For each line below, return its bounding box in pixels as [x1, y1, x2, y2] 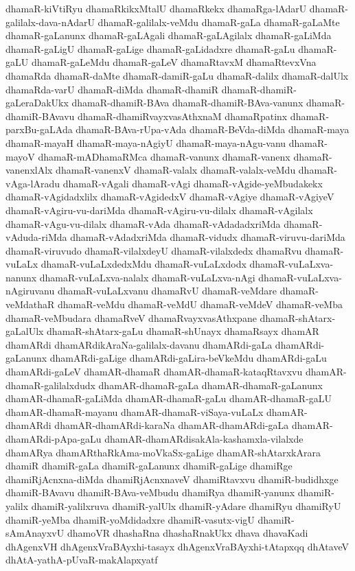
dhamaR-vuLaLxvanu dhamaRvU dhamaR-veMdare [57, 283, 277, 298]
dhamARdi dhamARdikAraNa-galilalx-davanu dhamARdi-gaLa [5, 337, 273, 351]
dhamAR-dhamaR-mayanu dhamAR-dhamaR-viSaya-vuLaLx [5, 404, 264, 419]
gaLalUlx [5, 324, 44, 338]
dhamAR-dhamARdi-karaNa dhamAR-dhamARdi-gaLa [54, 418, 289, 432]
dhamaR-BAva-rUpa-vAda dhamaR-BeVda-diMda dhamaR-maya [76, 122, 350, 137]
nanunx [5, 270, 37, 284]
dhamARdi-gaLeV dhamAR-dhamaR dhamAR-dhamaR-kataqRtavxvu [5, 364, 303, 379]
